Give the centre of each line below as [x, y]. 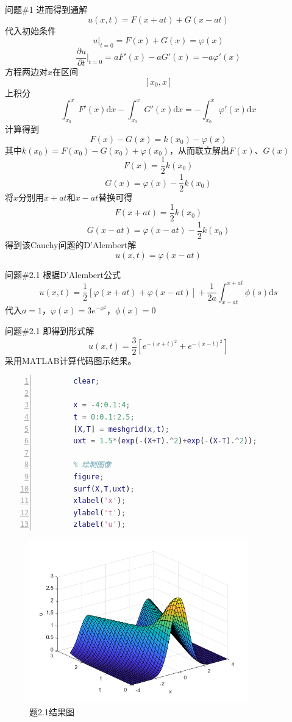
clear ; [87, 381]
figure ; [89, 477]
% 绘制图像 [92, 465]
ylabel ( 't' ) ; [100, 513]
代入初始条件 [30, 30]
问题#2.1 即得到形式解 [50, 331]
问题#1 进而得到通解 [46, 9]
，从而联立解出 [200, 150]
